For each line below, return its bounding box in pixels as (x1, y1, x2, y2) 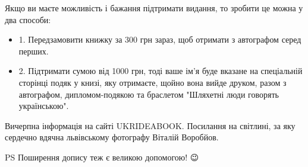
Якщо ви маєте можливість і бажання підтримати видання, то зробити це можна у (5, 2, 303, 14)
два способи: (5, 13, 51, 25)
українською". (18, 99, 69, 112)
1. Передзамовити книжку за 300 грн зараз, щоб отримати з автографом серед (18, 33, 301, 46)
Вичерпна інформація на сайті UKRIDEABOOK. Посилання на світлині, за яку (5, 119, 296, 131)
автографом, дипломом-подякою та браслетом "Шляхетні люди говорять (18, 88, 279, 100)
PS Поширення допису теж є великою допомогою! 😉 (5, 150, 199, 163)
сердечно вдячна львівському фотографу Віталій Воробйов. (5, 131, 219, 143)
